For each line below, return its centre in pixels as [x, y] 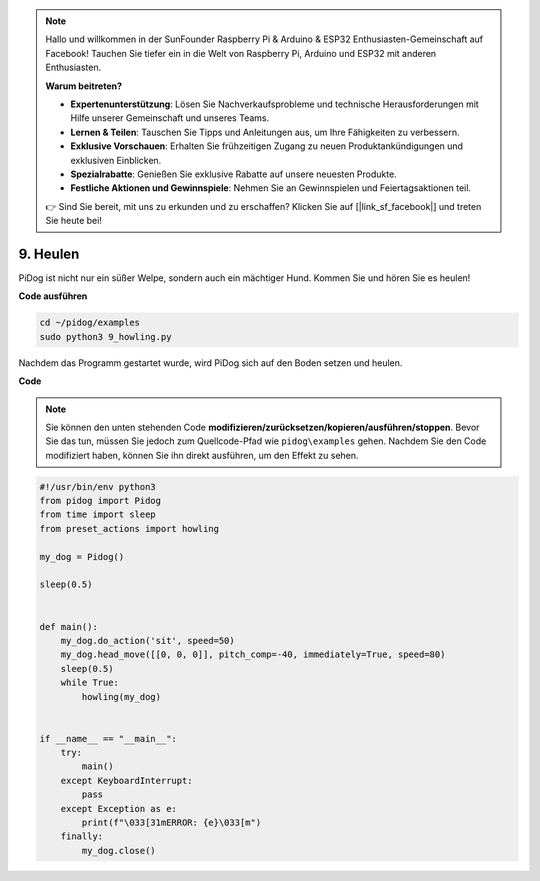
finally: [82, 836]
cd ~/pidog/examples [89, 323]
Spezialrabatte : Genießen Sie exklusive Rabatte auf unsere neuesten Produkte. [233, 174]
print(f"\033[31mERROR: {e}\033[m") [171, 823]
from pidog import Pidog [100, 501]
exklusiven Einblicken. [116, 160]
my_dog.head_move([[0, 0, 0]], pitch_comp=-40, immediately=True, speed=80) [253, 654]
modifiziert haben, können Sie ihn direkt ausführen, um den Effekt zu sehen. [202, 455]
